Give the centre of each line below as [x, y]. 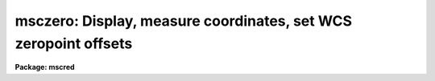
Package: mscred [45, 67]
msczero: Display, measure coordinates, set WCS [184, 21]
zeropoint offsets [74, 43]
